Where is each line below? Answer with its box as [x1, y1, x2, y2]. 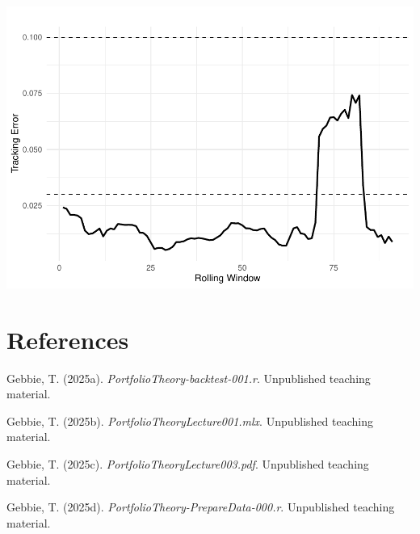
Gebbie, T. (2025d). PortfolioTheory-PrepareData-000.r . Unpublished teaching [6, 498, 395, 515]
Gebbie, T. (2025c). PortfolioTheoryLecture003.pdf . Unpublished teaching [6, 456, 369, 473]
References [6, 322, 129, 355]
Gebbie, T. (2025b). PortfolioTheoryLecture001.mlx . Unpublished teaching [6, 412, 373, 429]
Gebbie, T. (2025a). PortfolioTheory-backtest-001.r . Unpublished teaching [6, 369, 371, 386]
